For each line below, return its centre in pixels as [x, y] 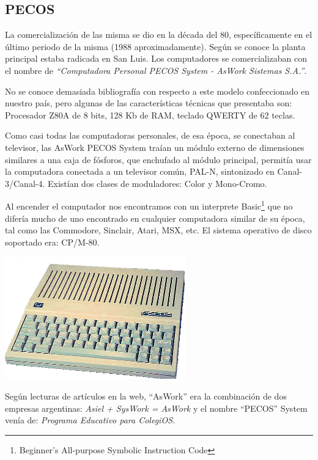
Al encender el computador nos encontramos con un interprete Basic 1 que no [149, 205]
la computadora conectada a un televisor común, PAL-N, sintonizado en [140, 171]
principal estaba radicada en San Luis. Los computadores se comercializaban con [156, 58]
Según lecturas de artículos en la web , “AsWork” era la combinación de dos [146, 396]
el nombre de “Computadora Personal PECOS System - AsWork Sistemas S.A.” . [156, 70]
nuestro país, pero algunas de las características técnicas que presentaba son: [149, 103]
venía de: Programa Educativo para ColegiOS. [90, 420]
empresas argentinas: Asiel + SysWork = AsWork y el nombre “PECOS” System [156, 408]
